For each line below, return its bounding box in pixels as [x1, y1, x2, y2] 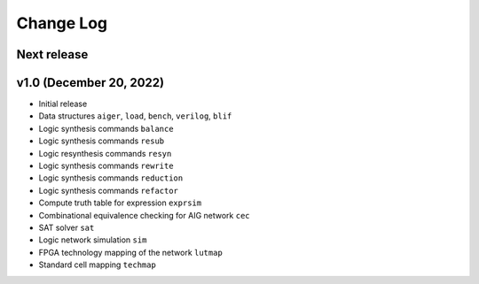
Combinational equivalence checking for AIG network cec [38, 210, 250, 220]
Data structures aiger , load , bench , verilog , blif [38, 111, 232, 121]
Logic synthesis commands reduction [38, 173, 184, 183]
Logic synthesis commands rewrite [38, 160, 174, 172]
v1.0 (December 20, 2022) [16, 75, 164, 90]
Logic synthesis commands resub [38, 135, 164, 146]
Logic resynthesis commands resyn [38, 148, 172, 158]
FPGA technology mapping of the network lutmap [38, 247, 224, 257]
